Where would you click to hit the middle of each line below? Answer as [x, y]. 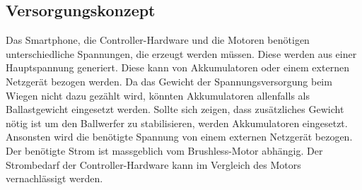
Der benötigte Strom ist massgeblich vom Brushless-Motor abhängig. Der [164, 150]
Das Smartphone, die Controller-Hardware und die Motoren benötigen [158, 40]
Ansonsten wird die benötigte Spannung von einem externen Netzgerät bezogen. [179, 137]
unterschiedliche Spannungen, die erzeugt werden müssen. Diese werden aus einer [181, 53]
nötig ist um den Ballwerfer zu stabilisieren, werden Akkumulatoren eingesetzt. [177, 123]
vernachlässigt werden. [54, 178]
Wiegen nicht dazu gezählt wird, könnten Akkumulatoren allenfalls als [158, 95]
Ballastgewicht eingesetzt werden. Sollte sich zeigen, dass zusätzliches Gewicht [175, 109]
